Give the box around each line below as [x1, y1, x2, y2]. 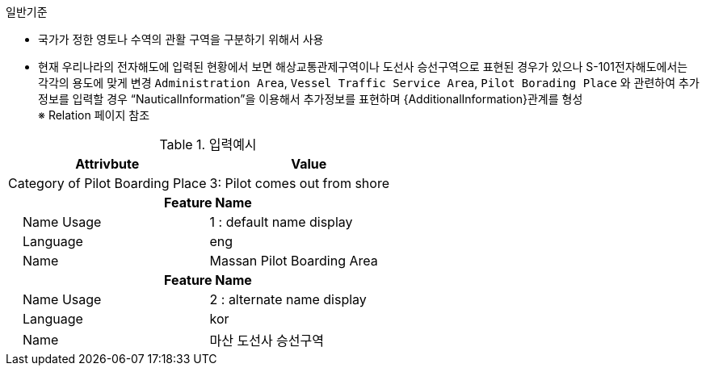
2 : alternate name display [209, 291, 367, 307]
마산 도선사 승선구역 [209, 332, 324, 349]
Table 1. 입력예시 [159, 136, 257, 153]
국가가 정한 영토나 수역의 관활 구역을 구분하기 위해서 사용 [38, 32, 324, 46]
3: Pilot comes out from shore [209, 175, 389, 191]
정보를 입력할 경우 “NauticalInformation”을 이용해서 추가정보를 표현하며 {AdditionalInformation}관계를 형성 [38, 92, 583, 106]
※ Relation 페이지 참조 [38, 108, 150, 122]
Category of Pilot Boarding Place [8, 175, 207, 191]
